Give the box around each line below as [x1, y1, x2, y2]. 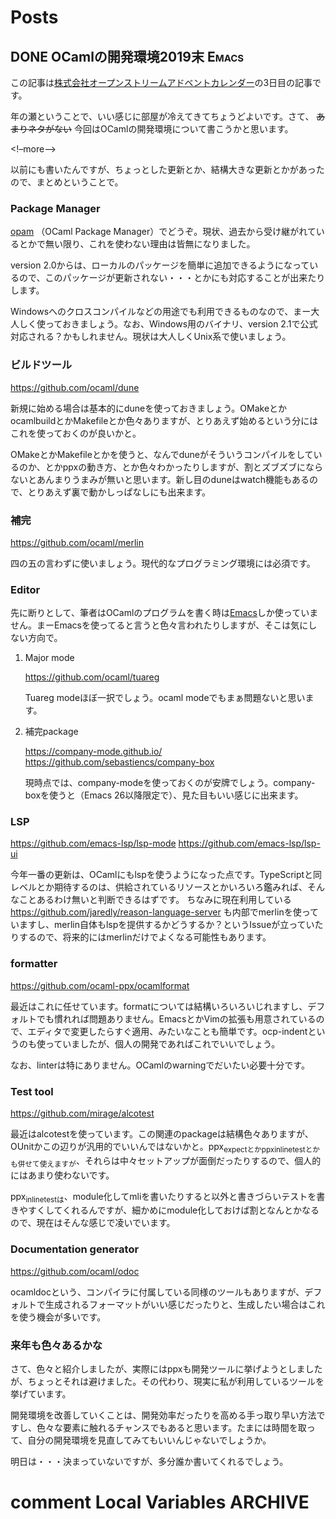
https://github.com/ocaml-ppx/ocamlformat [10, 979, 190, 991]
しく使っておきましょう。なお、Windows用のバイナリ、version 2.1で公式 [18, 318, 318, 330]
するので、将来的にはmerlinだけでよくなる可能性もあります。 [18, 931, 272, 943]
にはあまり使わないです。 [10, 1169, 115, 1181]
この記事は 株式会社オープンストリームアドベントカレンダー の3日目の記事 [10, 77, 313, 88]
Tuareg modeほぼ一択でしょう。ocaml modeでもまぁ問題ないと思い [24, 692, 306, 704]
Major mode [24, 652, 75, 664]
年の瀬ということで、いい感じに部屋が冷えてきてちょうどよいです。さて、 [10, 111, 315, 122]
